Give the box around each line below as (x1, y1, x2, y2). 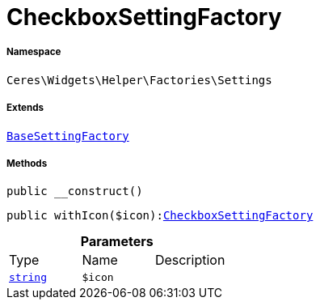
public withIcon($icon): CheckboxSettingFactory (6, 209, 314, 223)
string (9, 271, 47, 284)
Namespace (6, 46, 61, 58)
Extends (6, 102, 44, 114)
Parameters (80, 233, 154, 250)
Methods (6, 157, 48, 169)
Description (154, 252, 225, 269)
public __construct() (6, 185, 143, 198)
